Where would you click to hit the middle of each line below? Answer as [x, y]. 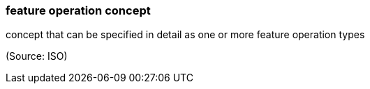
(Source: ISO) [37, 56]
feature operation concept [78, 10]
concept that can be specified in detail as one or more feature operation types [185, 35]
